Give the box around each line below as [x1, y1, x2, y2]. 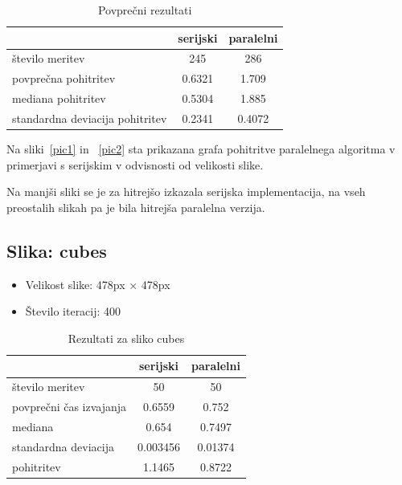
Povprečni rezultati [97, 2, 192, 18]
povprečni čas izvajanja [12, 398, 127, 415]
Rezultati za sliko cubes [68, 329, 185, 346]
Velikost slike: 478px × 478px [25, 275, 170, 292]
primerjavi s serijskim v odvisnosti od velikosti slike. [6, 156, 264, 173]
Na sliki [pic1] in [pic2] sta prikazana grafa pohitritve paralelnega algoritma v [6, 141, 396, 157]
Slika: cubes [6, 238, 107, 263]
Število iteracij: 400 [25, 303, 121, 320]
